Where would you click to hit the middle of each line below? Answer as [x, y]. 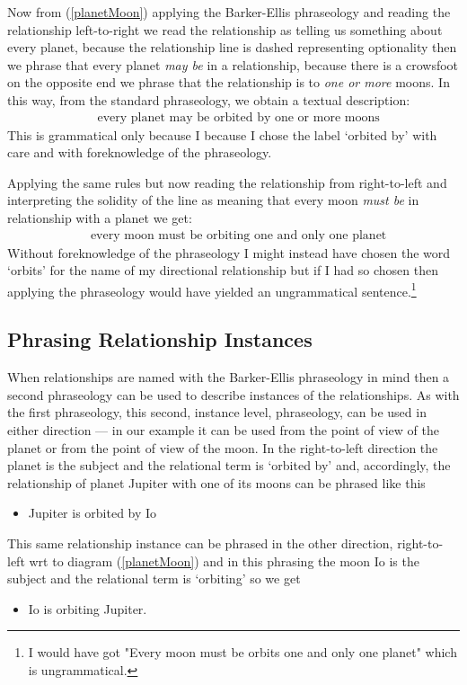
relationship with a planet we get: [100, 217]
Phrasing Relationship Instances [160, 339]
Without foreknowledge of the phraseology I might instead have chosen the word [229, 252]
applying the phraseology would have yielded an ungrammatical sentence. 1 [212, 289]
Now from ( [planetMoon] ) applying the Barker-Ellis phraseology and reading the [229, 12]
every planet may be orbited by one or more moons [238, 117]
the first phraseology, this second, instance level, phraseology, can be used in [217, 412]
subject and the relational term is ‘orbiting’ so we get [154, 578]
